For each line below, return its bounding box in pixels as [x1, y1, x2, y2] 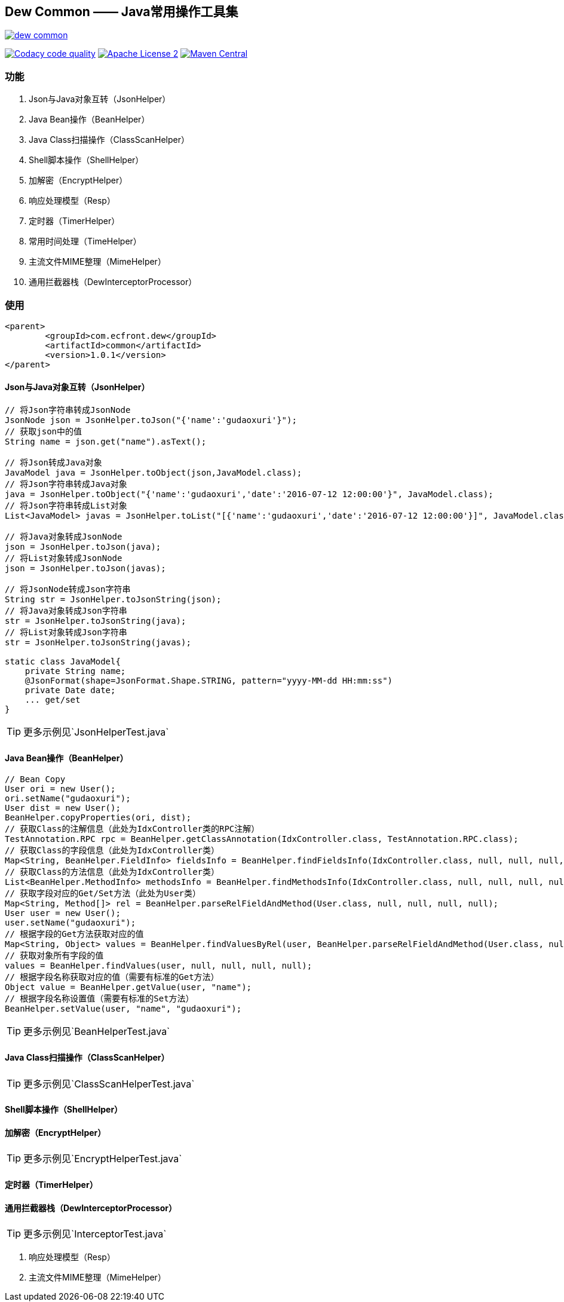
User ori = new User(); [5, 784, 116, 794]
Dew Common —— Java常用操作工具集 [5, 4, 238, 19]
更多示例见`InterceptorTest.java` [23, 1228, 167, 1240]
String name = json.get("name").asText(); [5, 437, 207, 447]
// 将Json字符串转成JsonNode [5, 405, 131, 415]
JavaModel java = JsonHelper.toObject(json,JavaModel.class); [5, 468, 302, 478]
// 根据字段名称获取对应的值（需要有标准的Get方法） [5, 972, 219, 982]
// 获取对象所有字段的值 [5, 951, 104, 961]
